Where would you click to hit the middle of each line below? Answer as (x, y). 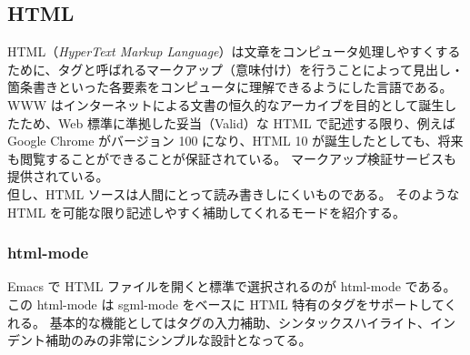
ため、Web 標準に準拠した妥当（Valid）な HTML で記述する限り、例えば (237, 122)
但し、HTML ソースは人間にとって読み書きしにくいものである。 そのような (234, 193)
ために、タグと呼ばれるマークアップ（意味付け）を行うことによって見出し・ (235, 69)
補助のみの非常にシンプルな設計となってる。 (178, 340)
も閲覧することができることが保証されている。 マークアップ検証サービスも (232, 158)
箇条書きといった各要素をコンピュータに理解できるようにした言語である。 (230, 87)
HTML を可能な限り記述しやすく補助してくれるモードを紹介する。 (206, 212)
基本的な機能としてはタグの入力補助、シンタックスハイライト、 (240, 322)
